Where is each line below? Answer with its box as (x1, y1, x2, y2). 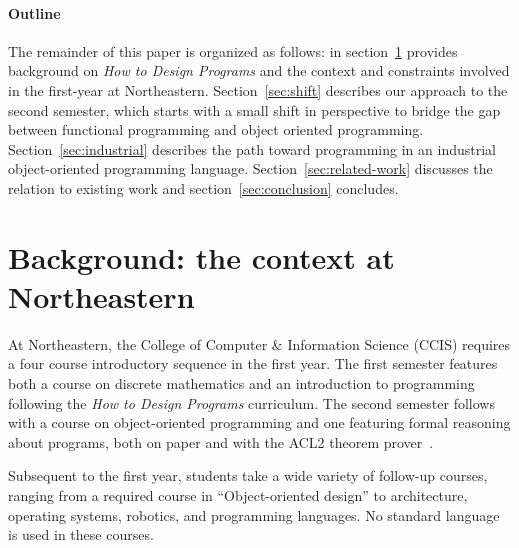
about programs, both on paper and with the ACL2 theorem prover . (8, 431, 434, 452)
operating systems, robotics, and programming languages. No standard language (8, 504, 500, 525)
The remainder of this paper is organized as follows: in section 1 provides (8, 40, 458, 61)
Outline (8, 2, 61, 23)
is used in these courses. (8, 524, 154, 545)
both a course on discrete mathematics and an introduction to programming (8, 373, 475, 394)
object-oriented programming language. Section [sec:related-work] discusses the (8, 158, 493, 179)
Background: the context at (8, 236, 395, 277)
